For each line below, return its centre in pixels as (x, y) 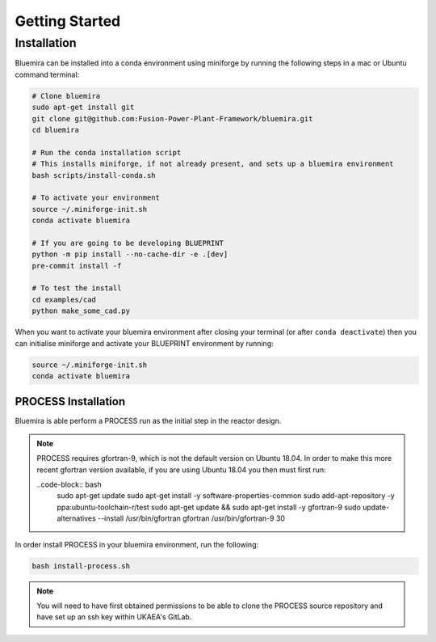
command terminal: (47, 74)
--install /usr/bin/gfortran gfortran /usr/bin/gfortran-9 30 (191, 518)
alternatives (76, 518)
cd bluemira (56, 130)
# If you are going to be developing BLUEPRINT (128, 243)
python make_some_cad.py (81, 311)
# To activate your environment (96, 198)
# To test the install (77, 288)
